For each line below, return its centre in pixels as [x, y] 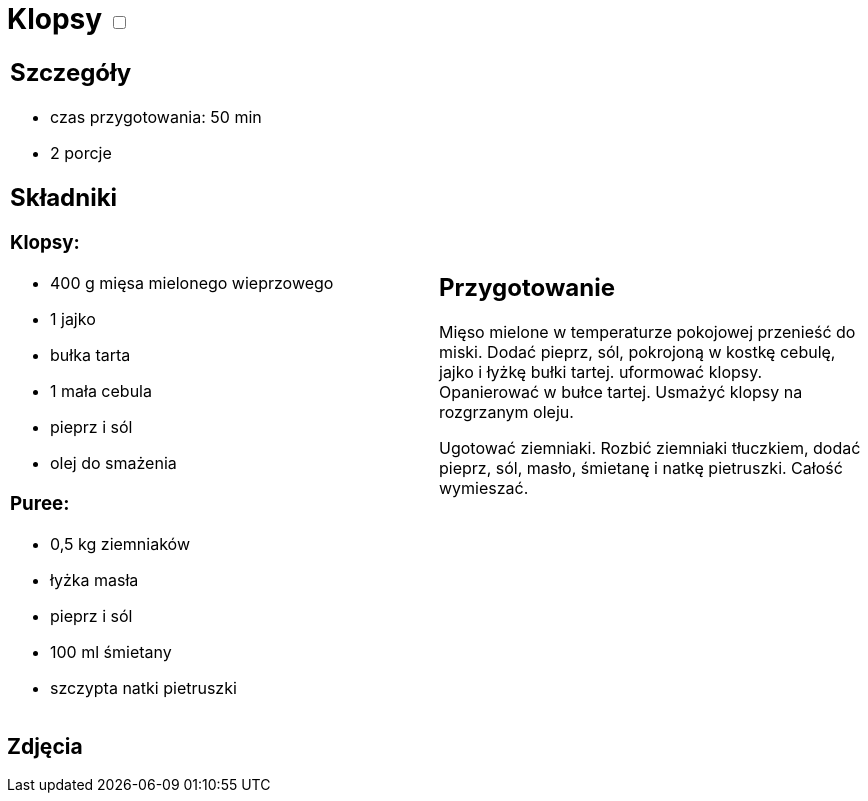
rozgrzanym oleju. [506, 412]
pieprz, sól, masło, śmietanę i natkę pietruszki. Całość [641, 468]
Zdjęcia [45, 747]
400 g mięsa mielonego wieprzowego [192, 283]
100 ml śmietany [111, 651]
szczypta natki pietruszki [143, 687]
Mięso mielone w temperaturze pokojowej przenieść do [647, 332]
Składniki [64, 197]
